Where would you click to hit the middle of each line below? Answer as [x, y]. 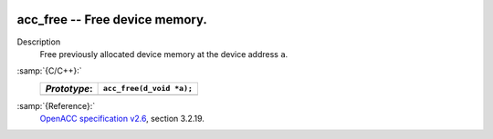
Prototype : [69, 88]
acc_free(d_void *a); [148, 89]
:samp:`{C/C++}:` [49, 71]
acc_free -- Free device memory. [112, 20]
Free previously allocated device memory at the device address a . [164, 54]
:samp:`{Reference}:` [56, 105]
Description [39, 42]
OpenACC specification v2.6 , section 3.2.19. [122, 119]
